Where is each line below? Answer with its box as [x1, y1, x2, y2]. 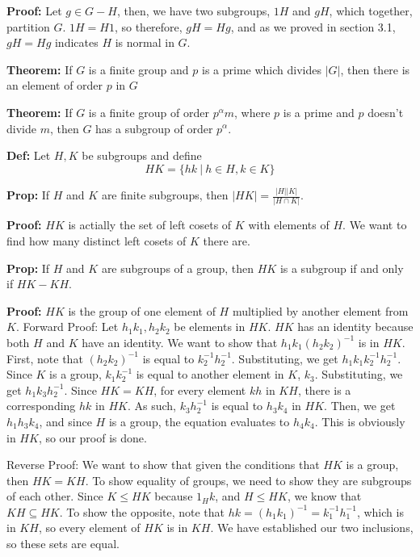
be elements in [174, 318, 246, 335]
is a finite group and [88, 61, 189, 77]
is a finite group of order [88, 103, 209, 120]
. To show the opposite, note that [59, 503, 225, 520]
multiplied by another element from [232, 302, 409, 319]
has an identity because [297, 318, 414, 335]
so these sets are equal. [6, 535, 120, 552]
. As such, [127, 397, 176, 414]
